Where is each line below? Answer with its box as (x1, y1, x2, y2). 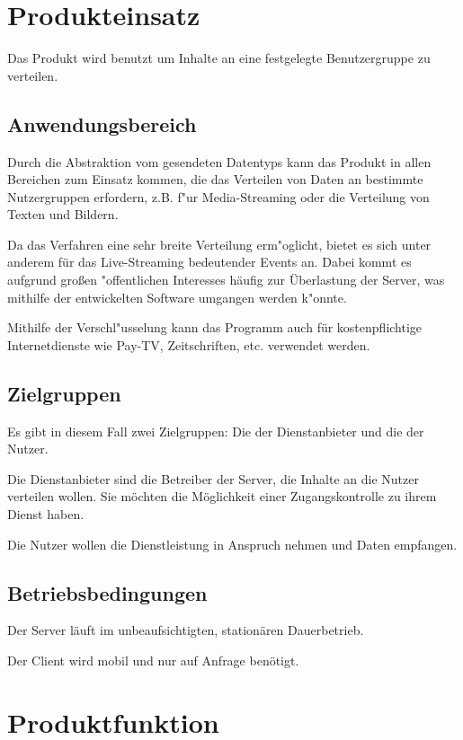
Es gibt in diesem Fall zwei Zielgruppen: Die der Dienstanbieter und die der (7, 421, 424, 440)
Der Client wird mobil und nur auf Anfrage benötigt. (7, 651, 299, 670)
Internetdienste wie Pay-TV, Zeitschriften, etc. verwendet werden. (7, 335, 370, 354)
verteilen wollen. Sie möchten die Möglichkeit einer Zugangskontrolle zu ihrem (7, 487, 437, 506)
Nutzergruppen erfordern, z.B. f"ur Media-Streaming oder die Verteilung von (7, 187, 430, 206)
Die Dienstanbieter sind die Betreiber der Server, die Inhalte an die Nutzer (7, 469, 419, 488)
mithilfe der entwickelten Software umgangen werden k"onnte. (7, 287, 347, 306)
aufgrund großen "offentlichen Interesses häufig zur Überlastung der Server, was (7, 270, 445, 289)
